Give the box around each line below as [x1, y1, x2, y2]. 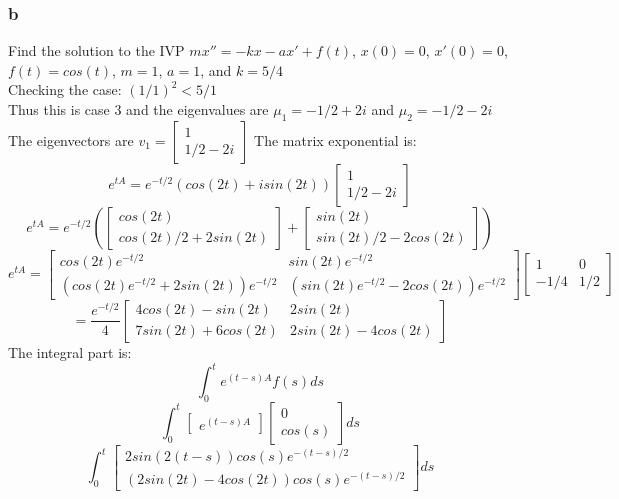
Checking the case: [8, 79, 122, 100]
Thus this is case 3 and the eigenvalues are [8, 99, 269, 119]
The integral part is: [8, 341, 132, 362]
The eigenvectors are [8, 129, 134, 150]
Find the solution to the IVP [8, 40, 185, 61]
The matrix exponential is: [254, 129, 417, 150]
